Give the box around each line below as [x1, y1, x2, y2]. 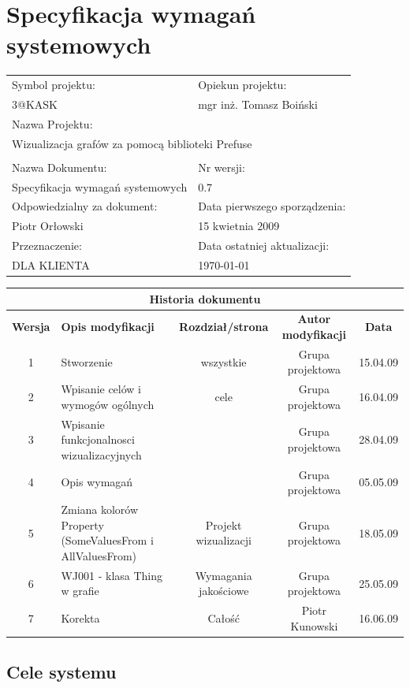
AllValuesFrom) [61, 547, 137, 563]
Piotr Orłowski [12, 218, 84, 234]
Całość [207, 609, 240, 626]
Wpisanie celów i [61, 381, 141, 397]
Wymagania [195, 567, 252, 583]
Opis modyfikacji [61, 318, 155, 335]
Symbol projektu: [12, 76, 95, 93]
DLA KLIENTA [12, 256, 90, 273]
